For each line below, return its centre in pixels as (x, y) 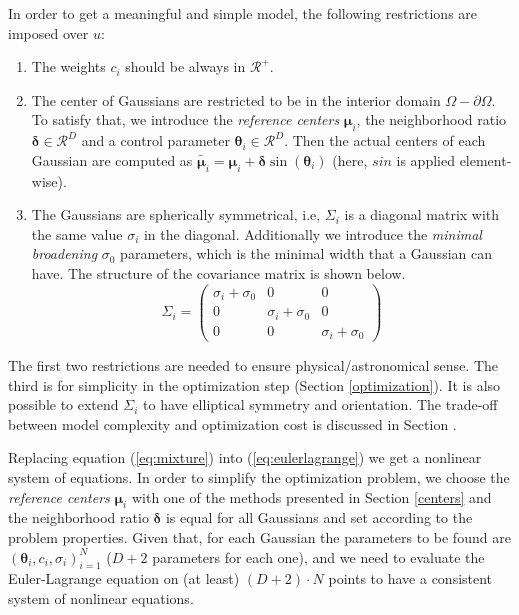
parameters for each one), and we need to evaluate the (318, 556)
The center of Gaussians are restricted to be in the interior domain (236, 99)
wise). (49, 180)
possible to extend (63, 404)
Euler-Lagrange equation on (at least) (124, 578)
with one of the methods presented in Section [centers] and (311, 496)
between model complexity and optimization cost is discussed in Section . (232, 423)
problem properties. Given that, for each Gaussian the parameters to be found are (259, 537)
